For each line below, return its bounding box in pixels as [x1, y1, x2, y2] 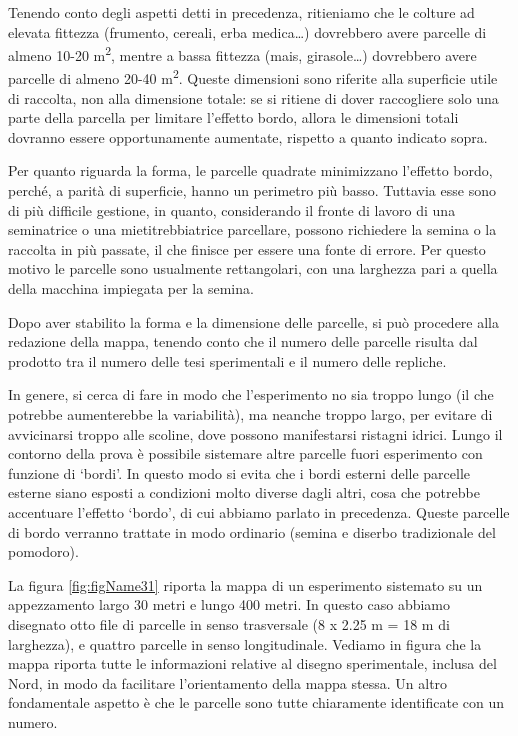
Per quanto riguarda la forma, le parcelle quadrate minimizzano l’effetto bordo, [8, 160, 493, 181]
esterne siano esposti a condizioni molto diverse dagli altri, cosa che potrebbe [8, 482, 480, 503]
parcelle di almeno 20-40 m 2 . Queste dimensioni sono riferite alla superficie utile [8, 65, 498, 89]
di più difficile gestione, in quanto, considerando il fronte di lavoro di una [8, 199, 456, 220]
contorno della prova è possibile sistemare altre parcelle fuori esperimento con [8, 443, 483, 464]
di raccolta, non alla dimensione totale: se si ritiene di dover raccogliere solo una [8, 87, 499, 108]
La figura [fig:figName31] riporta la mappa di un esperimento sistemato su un [8, 574, 483, 595]
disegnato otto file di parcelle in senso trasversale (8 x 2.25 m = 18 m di [8, 613, 450, 634]
